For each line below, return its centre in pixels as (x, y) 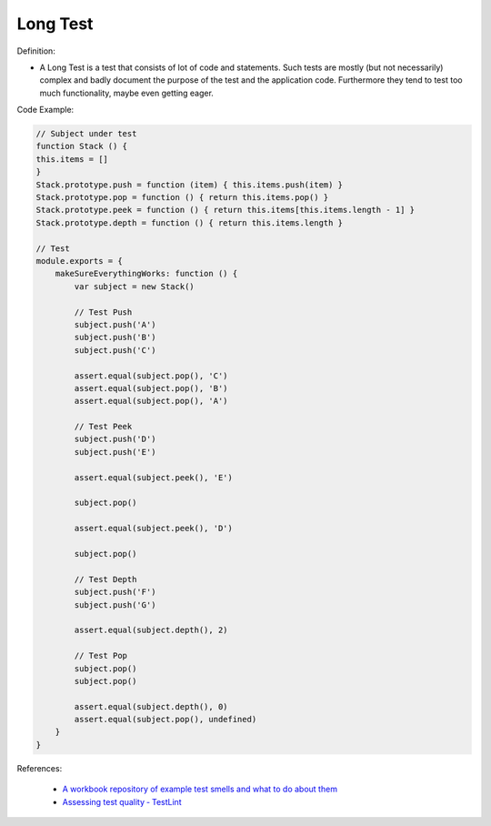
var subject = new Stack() (134, 286)
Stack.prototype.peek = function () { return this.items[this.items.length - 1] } (225, 210)
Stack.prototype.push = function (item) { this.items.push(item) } (190, 185)
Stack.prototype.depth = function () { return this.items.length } (190, 222)
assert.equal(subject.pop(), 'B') (151, 388)
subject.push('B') (115, 337)
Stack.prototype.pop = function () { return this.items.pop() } (182, 197)
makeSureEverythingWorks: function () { (146, 274)
